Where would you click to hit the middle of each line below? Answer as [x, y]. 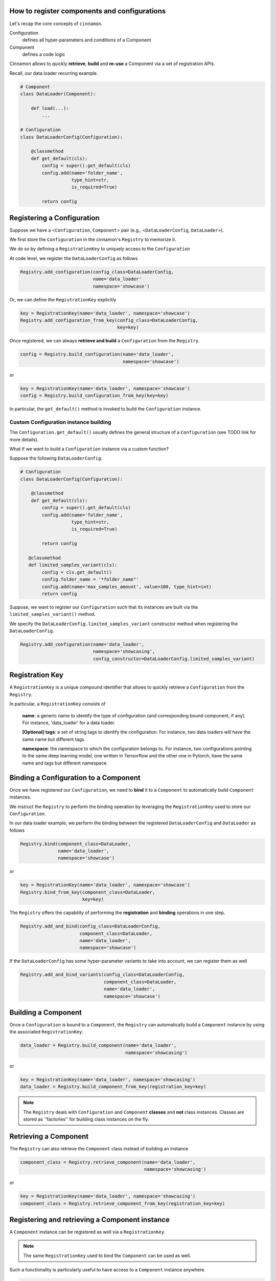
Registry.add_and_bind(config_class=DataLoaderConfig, [90, 926]
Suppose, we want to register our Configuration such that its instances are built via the [104, 607]
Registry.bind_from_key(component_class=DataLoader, [88, 892]
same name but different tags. [54, 739]
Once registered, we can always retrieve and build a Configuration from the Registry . [105, 341]
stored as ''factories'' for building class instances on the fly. [86, 1119]
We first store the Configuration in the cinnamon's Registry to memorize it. [93, 239]
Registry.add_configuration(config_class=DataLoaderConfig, [97, 272]
